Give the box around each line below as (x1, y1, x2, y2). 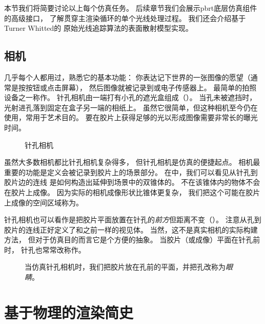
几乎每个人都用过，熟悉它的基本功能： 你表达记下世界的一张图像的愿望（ (4, 71, 251, 82)
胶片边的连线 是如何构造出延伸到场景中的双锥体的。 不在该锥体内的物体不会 (4, 177, 260, 187)
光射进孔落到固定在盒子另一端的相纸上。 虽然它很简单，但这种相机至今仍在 (4, 102, 258, 112)
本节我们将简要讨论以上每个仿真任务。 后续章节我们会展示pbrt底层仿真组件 (4, 3, 257, 13)
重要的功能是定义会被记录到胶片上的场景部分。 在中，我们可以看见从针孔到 (4, 166, 258, 177)
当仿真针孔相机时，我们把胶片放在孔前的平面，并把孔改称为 (25, 261, 226, 272)
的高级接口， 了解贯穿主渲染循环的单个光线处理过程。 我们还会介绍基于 (4, 12, 246, 23)
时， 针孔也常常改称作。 (4, 244, 86, 255)
